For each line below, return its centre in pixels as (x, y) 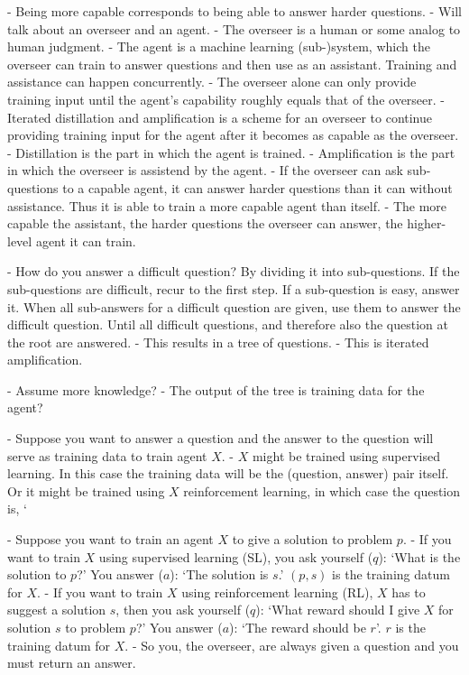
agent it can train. (86, 240)
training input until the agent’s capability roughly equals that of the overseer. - (226, 99)
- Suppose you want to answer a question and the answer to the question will (221, 438)
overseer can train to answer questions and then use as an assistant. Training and (232, 64)
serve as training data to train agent (107, 455)
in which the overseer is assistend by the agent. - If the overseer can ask (205, 170)
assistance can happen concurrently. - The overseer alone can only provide (212, 82)
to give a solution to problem (313, 539)
